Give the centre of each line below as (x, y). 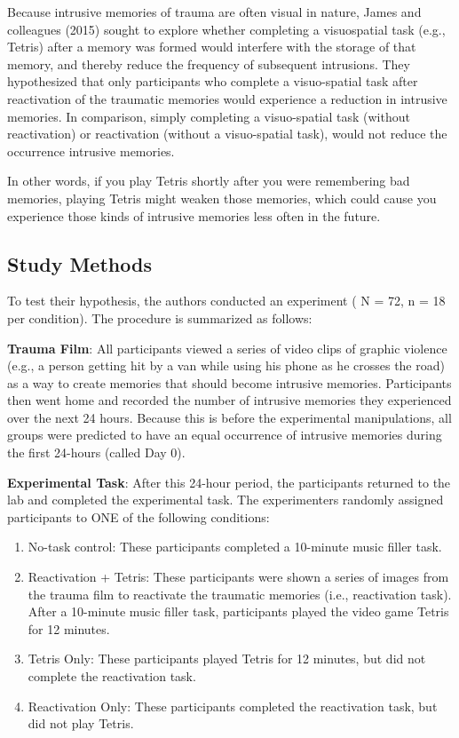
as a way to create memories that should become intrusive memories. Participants (229, 382)
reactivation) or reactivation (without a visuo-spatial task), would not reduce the (227, 134)
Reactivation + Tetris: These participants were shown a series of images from (238, 577)
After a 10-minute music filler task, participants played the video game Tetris (238, 611)
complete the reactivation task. (112, 676)
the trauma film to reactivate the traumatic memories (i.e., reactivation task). (240, 594)
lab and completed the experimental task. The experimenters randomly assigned (226, 500)
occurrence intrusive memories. (91, 151)
